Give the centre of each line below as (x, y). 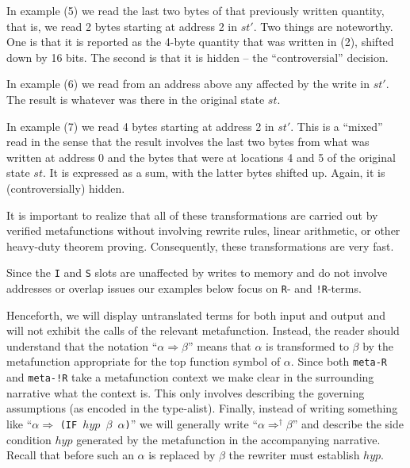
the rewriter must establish (294, 455)
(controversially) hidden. (66, 188)
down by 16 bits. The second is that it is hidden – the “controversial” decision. (197, 57)
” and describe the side (348, 423)
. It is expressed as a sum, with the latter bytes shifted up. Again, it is (214, 173)
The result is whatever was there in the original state (136, 99)
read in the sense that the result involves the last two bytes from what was (188, 142)
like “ (19, 423)
